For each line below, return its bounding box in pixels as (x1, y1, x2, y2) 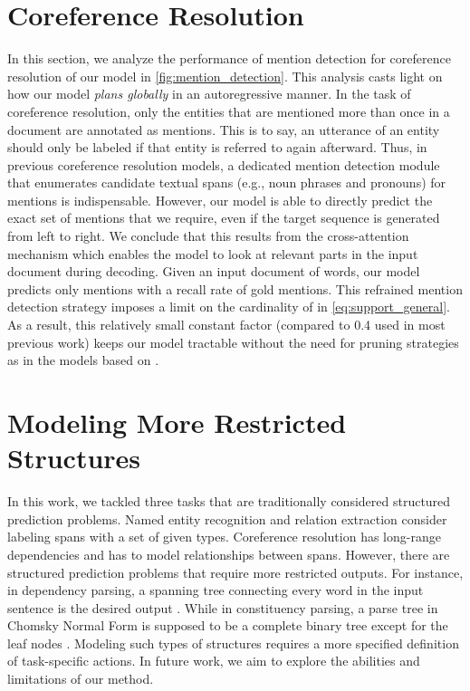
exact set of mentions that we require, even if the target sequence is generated (7, 208, 440, 227)
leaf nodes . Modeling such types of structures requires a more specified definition (7, 633, 459, 652)
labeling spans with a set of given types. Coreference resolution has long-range (7, 527, 441, 546)
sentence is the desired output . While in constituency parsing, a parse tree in (7, 598, 438, 617)
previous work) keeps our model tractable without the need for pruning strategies (7, 332, 459, 351)
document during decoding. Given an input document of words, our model (7, 262, 420, 281)
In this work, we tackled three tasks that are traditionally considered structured (7, 492, 451, 511)
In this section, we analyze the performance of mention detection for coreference (7, 49, 451, 68)
